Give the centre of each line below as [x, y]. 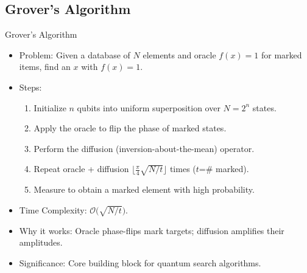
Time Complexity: [53, 209]
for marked [282, 54]
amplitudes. [41, 242]
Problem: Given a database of [75, 54]
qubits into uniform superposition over [149, 107]
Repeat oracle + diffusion [81, 169]
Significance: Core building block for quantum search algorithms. [140, 262]
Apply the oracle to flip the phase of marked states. [130, 128]
